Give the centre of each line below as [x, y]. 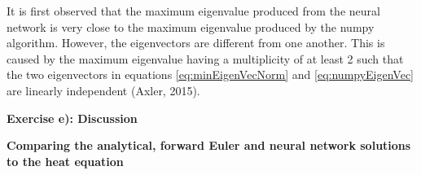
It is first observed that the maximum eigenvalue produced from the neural [193, 11]
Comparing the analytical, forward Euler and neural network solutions [209, 145]
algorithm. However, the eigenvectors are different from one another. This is [196, 43]
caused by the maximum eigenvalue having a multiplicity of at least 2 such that [205, 58]
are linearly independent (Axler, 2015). [103, 90]
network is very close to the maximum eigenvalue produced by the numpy [191, 26]
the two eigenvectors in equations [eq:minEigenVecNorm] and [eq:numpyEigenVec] [210, 74]
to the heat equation [65, 161]
